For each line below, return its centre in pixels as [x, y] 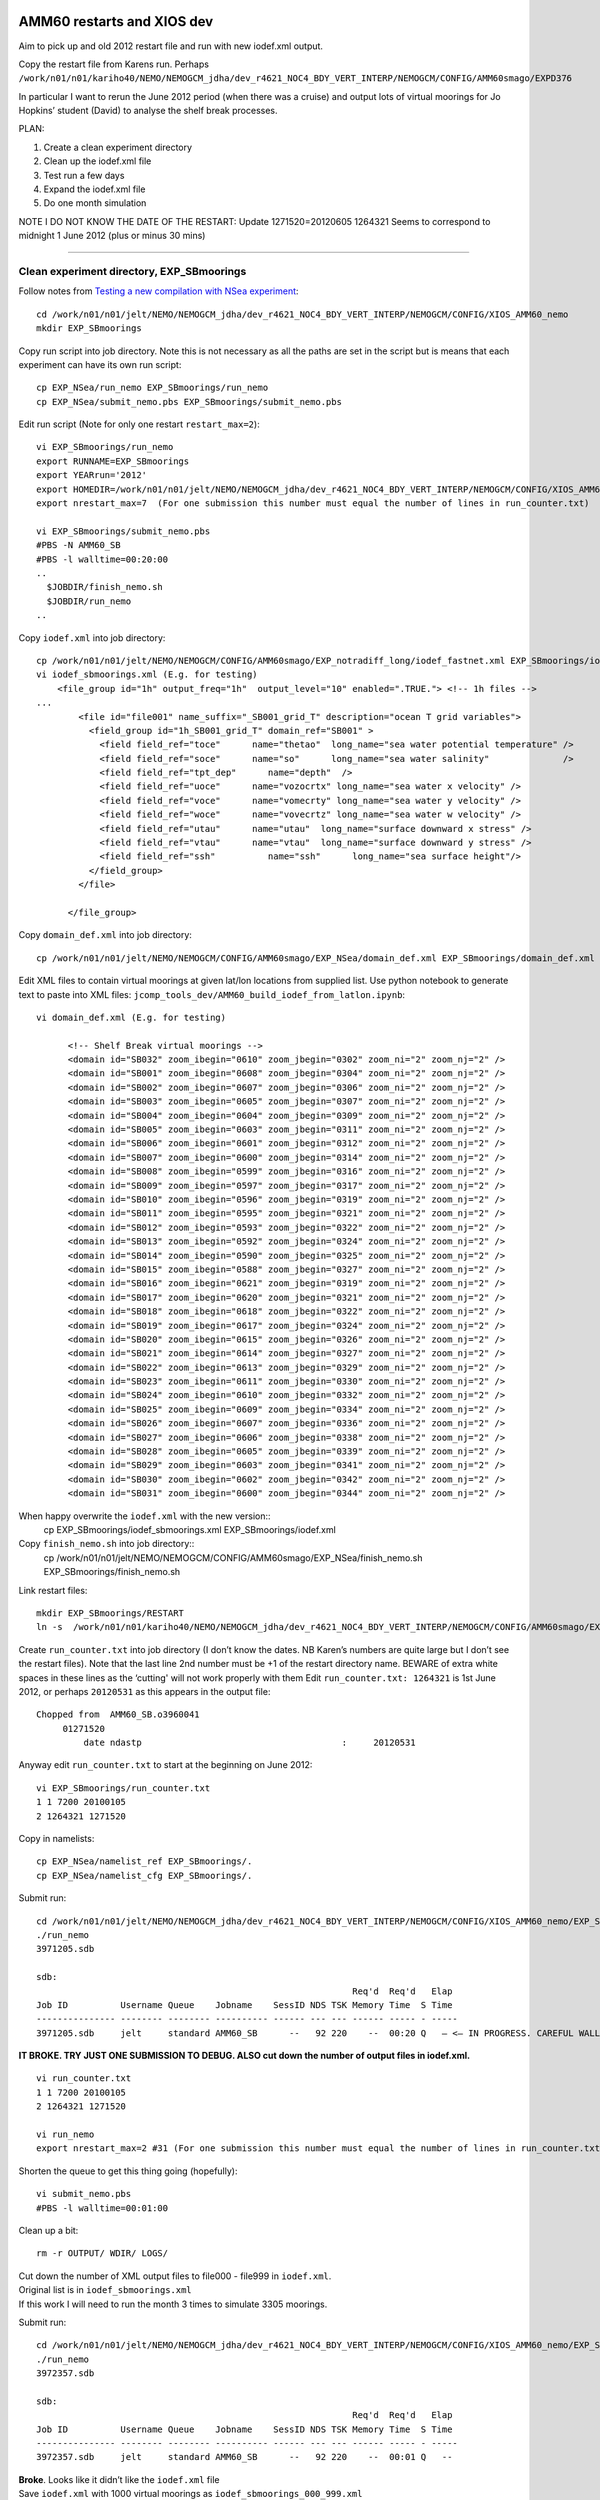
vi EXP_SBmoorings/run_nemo [105, 447]
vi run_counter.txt [84, 2078]
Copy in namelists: [56, 1839]
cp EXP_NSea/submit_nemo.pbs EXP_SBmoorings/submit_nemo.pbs [189, 401]
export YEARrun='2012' [92, 475]
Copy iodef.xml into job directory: [92, 637]
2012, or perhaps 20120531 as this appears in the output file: [144, 1691]
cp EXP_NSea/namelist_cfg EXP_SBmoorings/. [144, 1875]
